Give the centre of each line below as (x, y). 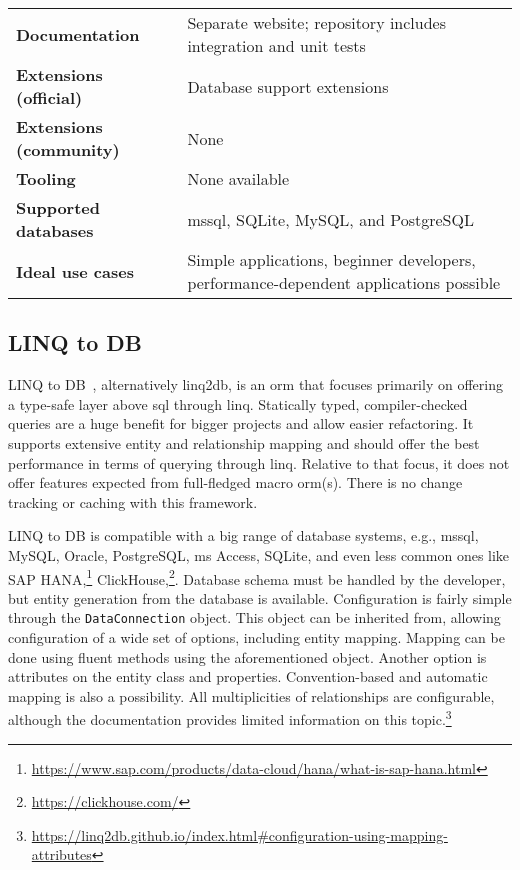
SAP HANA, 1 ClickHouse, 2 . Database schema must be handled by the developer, (257, 577)
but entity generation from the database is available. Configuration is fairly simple (260, 597)
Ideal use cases (75, 271)
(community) (68, 149)
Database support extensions (288, 86)
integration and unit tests (276, 45)
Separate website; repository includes (317, 22)
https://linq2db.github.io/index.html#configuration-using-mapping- (239, 834)
